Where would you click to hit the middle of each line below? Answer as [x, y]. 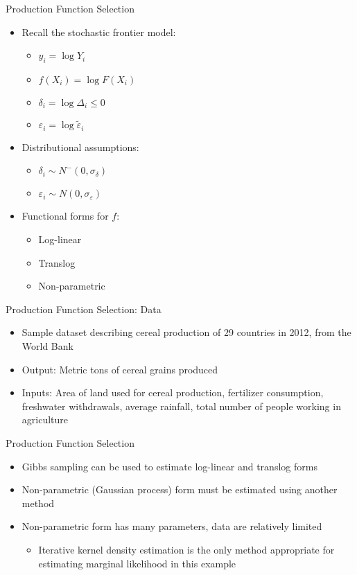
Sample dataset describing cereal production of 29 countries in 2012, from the [186, 332]
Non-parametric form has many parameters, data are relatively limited [172, 526]
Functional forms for [65, 216]
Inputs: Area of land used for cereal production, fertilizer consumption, [173, 392]
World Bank [47, 346]
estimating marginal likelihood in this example [137, 563]
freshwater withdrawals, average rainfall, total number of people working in [181, 406]
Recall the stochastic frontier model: [99, 32]
